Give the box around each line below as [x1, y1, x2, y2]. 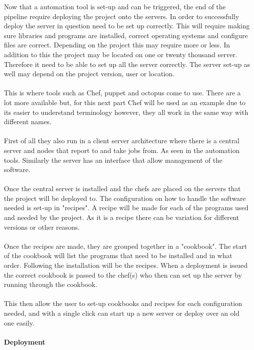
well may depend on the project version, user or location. [4, 68, 175, 79]
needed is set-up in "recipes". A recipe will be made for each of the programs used [4, 202, 249, 213]
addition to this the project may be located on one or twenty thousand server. [4, 49, 237, 59]
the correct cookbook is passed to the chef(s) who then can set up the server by [4, 269, 242, 280]
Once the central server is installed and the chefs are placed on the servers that [4, 183, 241, 194]
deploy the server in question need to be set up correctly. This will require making [4, 21, 250, 31]
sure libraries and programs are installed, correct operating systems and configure [4, 30, 248, 40]
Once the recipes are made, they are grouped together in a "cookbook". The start [4, 241, 247, 251]
